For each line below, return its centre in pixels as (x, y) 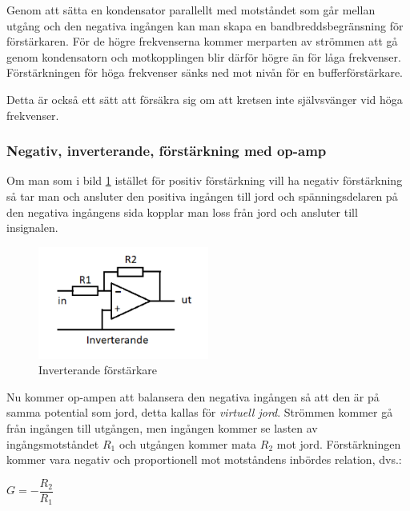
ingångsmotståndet (53, 443)
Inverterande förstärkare (98, 370)
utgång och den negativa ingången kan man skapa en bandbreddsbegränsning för (205, 25)
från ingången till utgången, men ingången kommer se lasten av (162, 428)
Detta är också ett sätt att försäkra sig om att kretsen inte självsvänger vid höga (205, 99)
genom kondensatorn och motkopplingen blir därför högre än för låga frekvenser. (204, 56)
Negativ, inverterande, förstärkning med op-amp (167, 151)
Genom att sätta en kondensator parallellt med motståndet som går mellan (191, 10)
